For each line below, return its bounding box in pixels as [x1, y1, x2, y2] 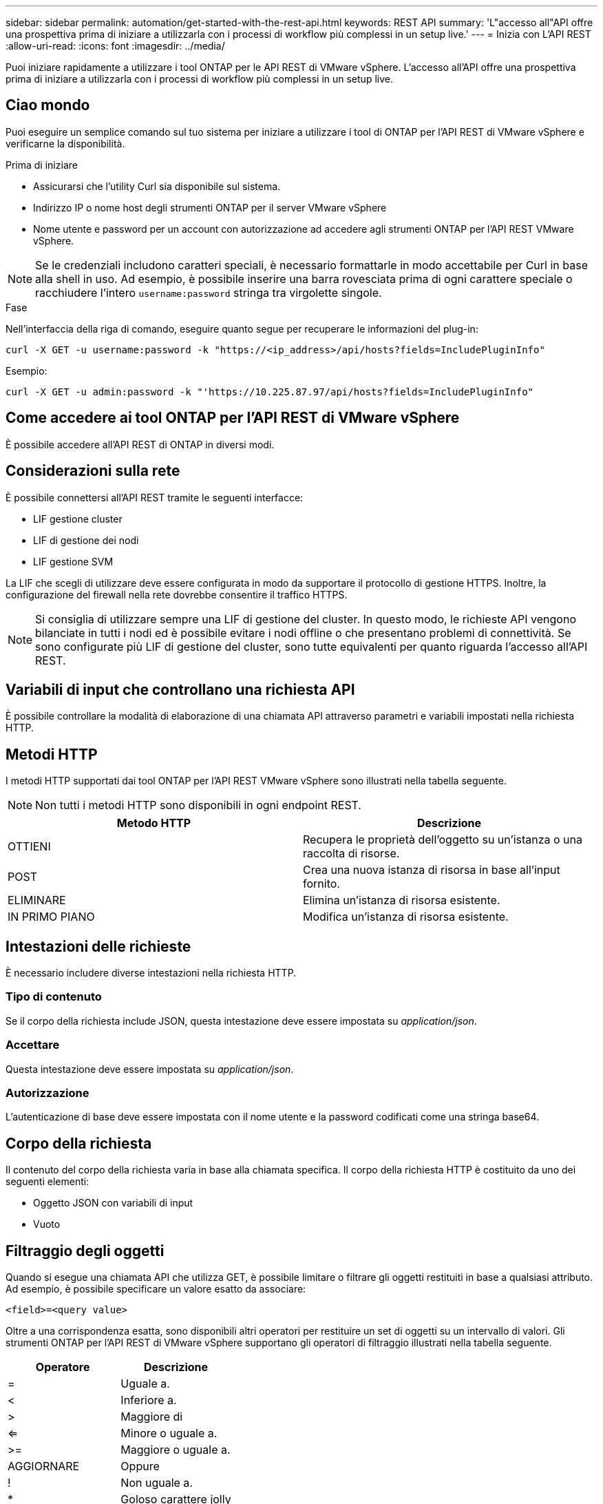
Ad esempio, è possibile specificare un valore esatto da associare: [6, 1283, 306, 1295]
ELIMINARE [8, 893, 66, 908]
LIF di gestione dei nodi [33, 534, 139, 546]
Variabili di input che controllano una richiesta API [6, 680, 355, 698]
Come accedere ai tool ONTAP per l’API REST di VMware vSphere [6, 409, 460, 427]
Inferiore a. [120, 1393, 177, 1407]
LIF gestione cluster [33, 512, 123, 525]
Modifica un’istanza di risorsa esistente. [303, 910, 509, 924]
